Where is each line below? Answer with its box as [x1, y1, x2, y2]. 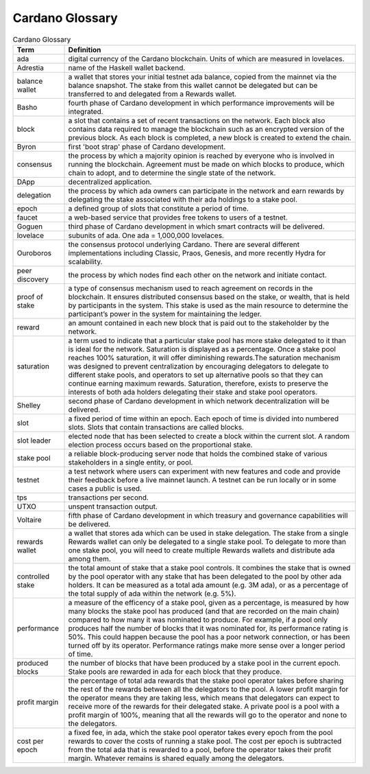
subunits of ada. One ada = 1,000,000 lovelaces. [68, 231, 224, 240]
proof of [16, 292, 44, 301]
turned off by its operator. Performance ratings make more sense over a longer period [68, 640, 345, 650]
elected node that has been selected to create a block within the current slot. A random [68, 431, 350, 441]
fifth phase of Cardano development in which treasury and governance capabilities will [68, 511, 349, 520]
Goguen [16, 222, 43, 231]
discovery [16, 274, 49, 284]
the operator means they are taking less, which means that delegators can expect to [68, 693, 340, 703]
